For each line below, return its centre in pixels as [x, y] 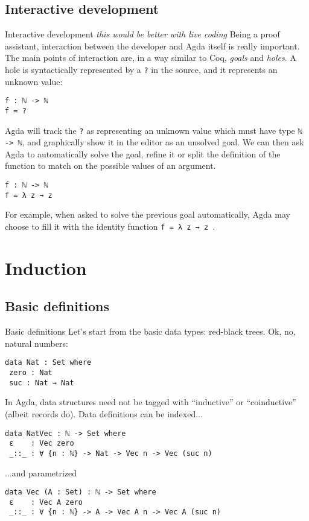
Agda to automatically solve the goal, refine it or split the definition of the [143, 153]
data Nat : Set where [48, 363]
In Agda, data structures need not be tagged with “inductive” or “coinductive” [151, 402]
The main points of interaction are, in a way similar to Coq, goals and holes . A [151, 58]
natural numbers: [37, 343]
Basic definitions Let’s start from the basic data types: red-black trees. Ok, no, [150, 331]
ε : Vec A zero [46, 502]
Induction [46, 267]
